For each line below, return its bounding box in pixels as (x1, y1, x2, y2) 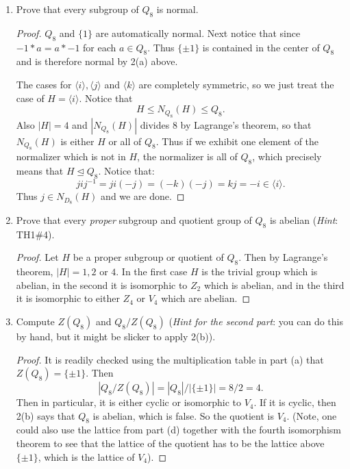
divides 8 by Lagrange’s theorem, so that (140, 117, 312, 131)
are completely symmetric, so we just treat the (138, 77, 334, 91)
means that (16, 163, 64, 177)
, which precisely (252, 149, 322, 163)
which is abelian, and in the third (203, 277, 345, 292)
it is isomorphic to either (16, 291, 120, 305)
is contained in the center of (202, 40, 320, 54)
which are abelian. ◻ (161, 291, 251, 305)
